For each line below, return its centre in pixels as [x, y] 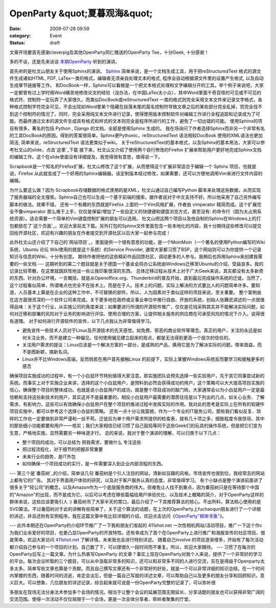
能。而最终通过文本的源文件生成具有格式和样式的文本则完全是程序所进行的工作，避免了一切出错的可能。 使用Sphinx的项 [136, 121]
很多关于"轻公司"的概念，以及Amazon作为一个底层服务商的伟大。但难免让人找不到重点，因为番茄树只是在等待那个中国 [134, 487]
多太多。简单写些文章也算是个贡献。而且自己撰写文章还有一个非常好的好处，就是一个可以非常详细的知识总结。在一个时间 [137, 568]
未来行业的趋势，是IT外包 [49, 456]
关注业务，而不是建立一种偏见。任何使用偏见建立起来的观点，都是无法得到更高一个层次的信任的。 [129, 337]
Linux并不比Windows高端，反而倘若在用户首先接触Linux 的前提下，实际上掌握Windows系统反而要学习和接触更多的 [143, 359]
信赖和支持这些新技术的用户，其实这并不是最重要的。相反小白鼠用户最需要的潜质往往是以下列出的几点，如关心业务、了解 [137, 397]
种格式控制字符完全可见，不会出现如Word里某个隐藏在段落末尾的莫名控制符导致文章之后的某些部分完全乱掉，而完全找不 [136, 107]
